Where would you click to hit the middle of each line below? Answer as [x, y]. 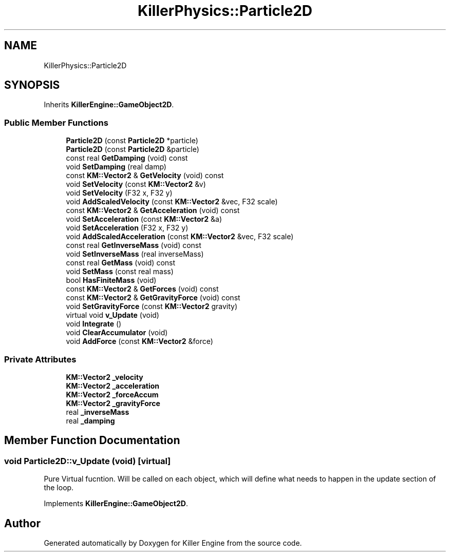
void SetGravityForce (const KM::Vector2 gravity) [152, 306]
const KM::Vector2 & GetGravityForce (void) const [153, 298]
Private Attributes [40, 359]
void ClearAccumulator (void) [117, 333]
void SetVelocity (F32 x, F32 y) [119, 193]
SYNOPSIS [32, 85]
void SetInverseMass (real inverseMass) [135, 254]
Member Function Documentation [92, 440]
